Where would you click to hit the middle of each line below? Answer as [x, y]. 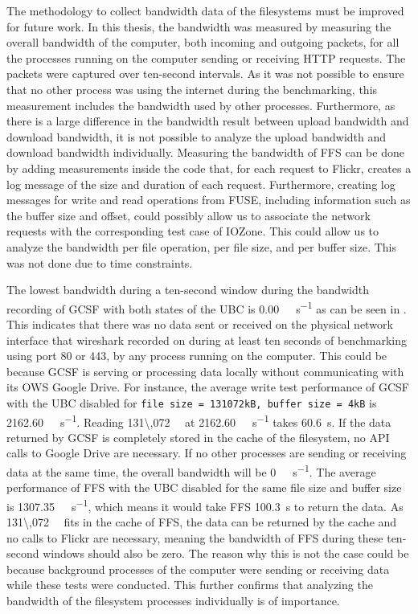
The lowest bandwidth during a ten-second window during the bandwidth [188, 290]
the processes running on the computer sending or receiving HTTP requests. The [206, 57]
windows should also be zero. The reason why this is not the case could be [226, 553]
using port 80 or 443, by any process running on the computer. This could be [197, 356]
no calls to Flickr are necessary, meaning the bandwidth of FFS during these [195, 537]
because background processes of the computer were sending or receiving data [198, 569]
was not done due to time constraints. [100, 262]
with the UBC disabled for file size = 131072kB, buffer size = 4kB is [192, 402]
